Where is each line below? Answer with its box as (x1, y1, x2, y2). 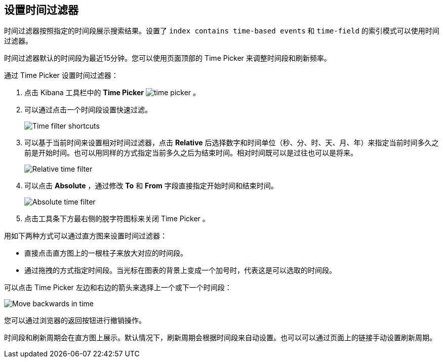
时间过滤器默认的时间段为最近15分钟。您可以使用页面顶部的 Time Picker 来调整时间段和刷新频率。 (4, 54, 331, 63)
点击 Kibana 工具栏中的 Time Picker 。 (24, 88, 200, 97)
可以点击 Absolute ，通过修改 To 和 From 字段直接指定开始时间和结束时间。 (24, 181, 278, 190)
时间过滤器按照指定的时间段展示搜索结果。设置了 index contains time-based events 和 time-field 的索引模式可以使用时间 (4, 26, 439, 35)
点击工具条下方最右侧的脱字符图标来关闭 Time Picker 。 (24, 214, 210, 223)
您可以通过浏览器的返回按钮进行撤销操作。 (4, 316, 146, 325)
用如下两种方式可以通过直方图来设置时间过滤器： (4, 231, 167, 240)
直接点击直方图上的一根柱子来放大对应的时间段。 (24, 249, 187, 258)
